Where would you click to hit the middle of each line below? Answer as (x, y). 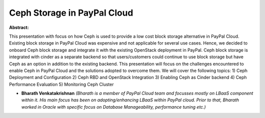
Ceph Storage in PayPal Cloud (71, 13)
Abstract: (19, 27)
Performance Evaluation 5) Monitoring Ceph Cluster (61, 84)
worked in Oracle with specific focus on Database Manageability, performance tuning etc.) (114, 107)
